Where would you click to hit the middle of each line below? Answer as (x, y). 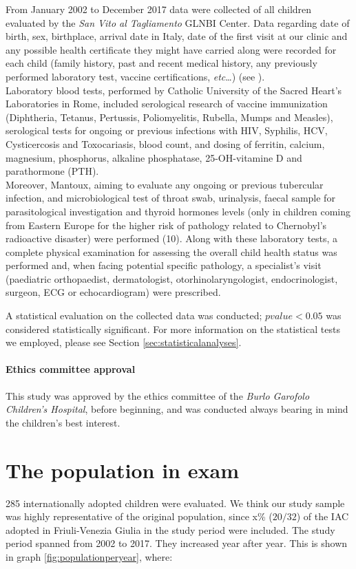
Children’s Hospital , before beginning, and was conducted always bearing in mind (177, 409)
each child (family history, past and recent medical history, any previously (161, 63)
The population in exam (122, 470)
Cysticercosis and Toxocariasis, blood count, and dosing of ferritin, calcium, (165, 143)
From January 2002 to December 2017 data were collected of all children (159, 9)
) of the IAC (323, 516)
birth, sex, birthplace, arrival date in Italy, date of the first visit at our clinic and (177, 36)
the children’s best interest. (63, 422)
